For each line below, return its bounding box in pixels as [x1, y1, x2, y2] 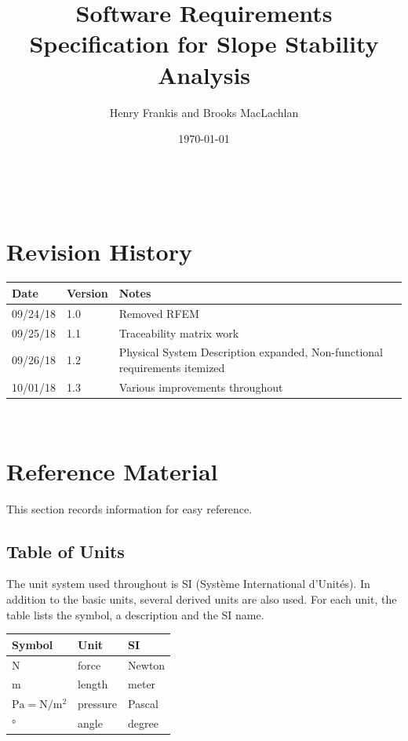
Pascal [128, 695, 158, 712]
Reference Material [6, 454, 218, 487]
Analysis [157, 58, 251, 90]
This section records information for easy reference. [6, 500, 253, 517]
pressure [78, 695, 118, 712]
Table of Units [6, 538, 125, 563]
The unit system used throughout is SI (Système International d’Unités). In [6, 575, 370, 592]
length [78, 676, 108, 692]
